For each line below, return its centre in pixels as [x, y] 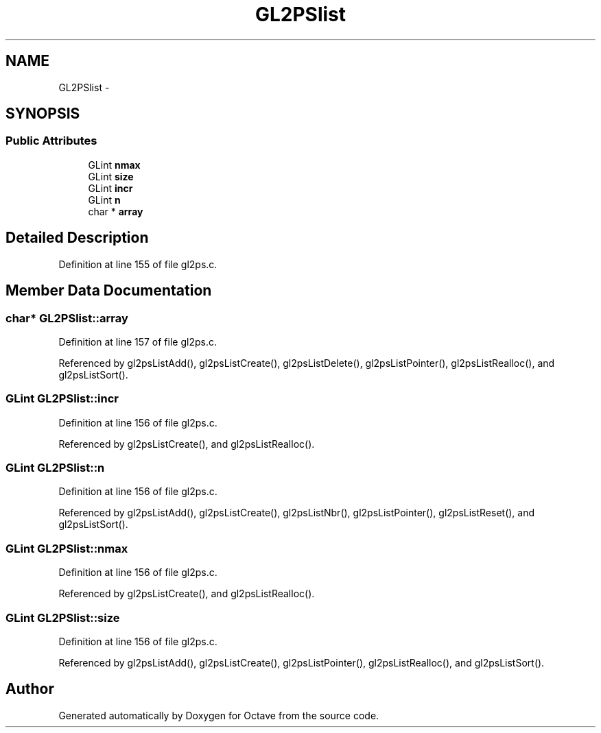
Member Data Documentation [109, 291]
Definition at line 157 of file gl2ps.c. [138, 341]
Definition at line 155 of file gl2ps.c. [138, 264]
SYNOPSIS [43, 114]
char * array [116, 211]
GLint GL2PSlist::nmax [67, 548]
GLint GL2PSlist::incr [62, 399]
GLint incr [110, 188]
